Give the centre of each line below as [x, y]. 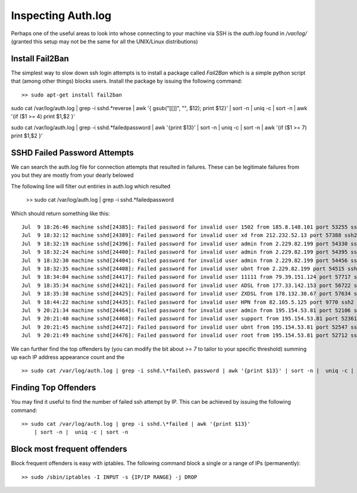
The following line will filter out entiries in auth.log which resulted [91, 186]
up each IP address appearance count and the [68, 357]
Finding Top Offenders [54, 388]
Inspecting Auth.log [61, 15]
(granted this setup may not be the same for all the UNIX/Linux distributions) [105, 41]
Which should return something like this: [60, 213]
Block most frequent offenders [69, 449]
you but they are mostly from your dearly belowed [72, 175]
